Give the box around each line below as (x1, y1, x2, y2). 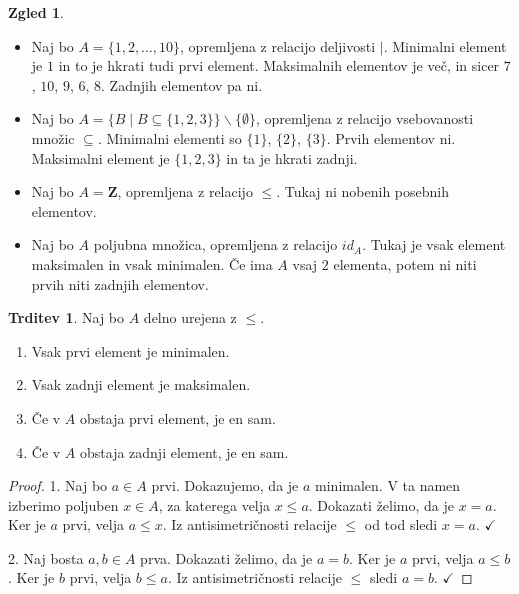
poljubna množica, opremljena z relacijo (93, 234, 338, 255)
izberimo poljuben (8, 494, 119, 515)
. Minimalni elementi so (97, 127, 242, 148)
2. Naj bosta (8, 547, 84, 568)
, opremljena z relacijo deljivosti (180, 35, 376, 56)
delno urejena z (143, 307, 237, 328)
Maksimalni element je (31, 147, 170, 168)
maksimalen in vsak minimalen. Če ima (31, 253, 273, 274)
